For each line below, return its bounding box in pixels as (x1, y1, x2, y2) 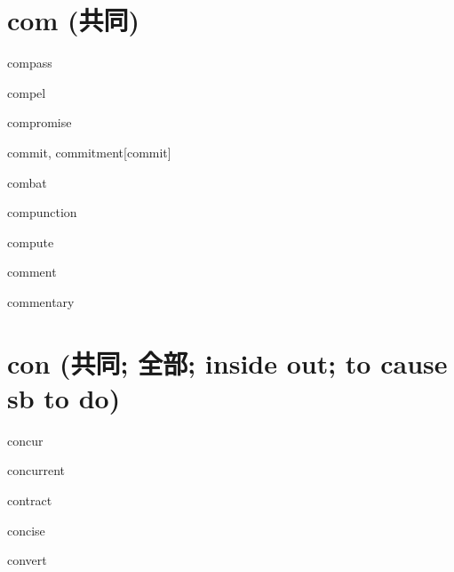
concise (7, 520, 45, 539)
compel (7, 83, 46, 101)
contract (7, 490, 52, 509)
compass (7, 53, 52, 72)
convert (7, 551, 47, 569)
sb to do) (7, 379, 121, 415)
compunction (7, 203, 77, 222)
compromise (7, 113, 72, 132)
